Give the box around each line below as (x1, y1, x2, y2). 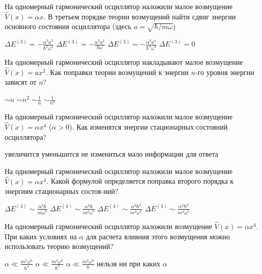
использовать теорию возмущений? (5, 241, 114, 252)
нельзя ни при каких (97, 258, 160, 268)
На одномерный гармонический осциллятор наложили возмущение (5, 220, 212, 231)
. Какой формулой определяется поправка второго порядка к (46, 176, 234, 186)
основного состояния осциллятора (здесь (5, 21, 131, 32)
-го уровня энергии (195, 66, 254, 77)
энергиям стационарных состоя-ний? (5, 186, 118, 196)
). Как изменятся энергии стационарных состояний (69, 121, 228, 132)
